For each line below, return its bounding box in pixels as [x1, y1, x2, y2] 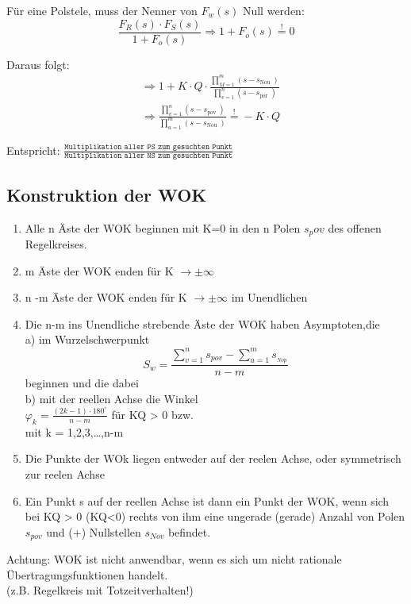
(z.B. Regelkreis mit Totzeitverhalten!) [6, 582, 194, 598]
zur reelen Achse [25, 465, 105, 482]
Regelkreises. [25, 236, 87, 252]
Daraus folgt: [6, 56, 70, 72]
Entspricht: [6, 141, 60, 158]
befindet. [167, 523, 211, 540]
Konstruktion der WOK [6, 182, 207, 206]
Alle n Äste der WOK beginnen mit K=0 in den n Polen [25, 219, 301, 236]
